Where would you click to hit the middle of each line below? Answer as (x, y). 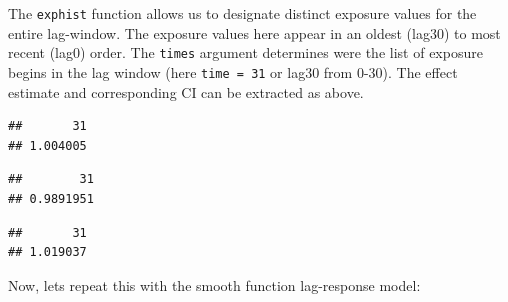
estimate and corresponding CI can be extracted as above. (186, 91)
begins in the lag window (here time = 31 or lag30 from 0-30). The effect (233, 71)
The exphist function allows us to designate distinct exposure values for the (242, 13)
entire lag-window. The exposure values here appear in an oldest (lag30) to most (254, 32)
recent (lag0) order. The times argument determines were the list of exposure (245, 52)
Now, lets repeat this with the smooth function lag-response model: (214, 284)
